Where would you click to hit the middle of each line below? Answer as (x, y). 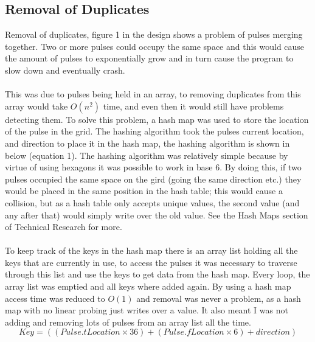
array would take (36, 106)
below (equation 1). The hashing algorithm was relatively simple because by (147, 155)
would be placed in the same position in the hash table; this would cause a (144, 191)
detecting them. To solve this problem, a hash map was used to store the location (157, 119)
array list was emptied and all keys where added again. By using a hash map (148, 286)
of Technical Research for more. (64, 227)
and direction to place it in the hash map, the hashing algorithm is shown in (147, 143)
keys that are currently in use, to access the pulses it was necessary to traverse (151, 262)
